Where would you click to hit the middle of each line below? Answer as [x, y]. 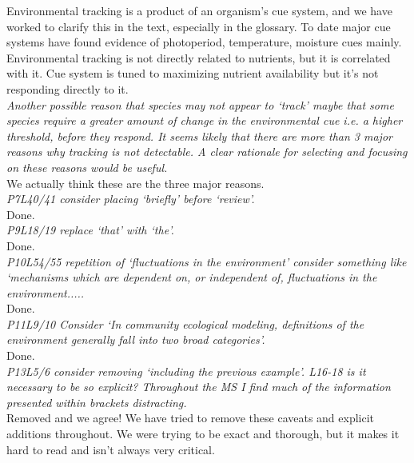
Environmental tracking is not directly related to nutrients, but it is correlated [199, 57]
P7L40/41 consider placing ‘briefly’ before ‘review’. [131, 199]
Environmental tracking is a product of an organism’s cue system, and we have [199, 10]
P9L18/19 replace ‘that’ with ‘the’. [90, 230]
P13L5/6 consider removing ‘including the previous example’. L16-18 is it [186, 371]
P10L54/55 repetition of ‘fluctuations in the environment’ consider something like [207, 261]
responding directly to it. [68, 88]
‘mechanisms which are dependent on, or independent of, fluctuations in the [192, 277]
